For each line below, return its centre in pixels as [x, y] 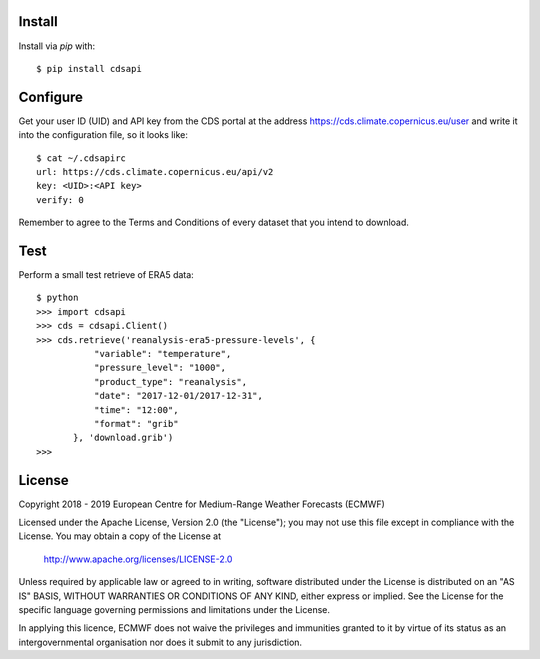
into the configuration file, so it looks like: [103, 135]
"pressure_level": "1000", [160, 368]
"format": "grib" [136, 423]
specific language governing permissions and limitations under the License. [174, 609]
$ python [57, 298]
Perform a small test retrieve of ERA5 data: [106, 275]
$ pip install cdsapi [89, 68]
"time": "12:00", [136, 409]
